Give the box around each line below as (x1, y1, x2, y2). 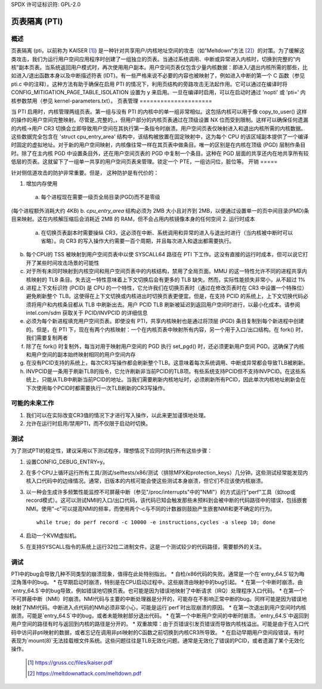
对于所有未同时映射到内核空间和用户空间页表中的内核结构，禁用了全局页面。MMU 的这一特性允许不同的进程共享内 (26, 268, 307, 275)
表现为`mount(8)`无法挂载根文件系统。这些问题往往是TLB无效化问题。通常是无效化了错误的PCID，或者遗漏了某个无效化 (11, 637, 305, 644)
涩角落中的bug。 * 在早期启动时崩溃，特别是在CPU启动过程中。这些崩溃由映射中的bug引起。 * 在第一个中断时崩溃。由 (11, 579, 304, 586)
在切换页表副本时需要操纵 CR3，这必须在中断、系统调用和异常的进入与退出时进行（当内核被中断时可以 (41, 229, 293, 236)
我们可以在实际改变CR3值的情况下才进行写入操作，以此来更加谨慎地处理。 (26, 411, 209, 418)
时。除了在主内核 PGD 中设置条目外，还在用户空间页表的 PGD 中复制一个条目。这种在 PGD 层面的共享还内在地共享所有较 (11, 150, 309, 157)
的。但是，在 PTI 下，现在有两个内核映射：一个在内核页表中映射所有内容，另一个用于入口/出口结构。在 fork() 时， (26, 325, 306, 333)
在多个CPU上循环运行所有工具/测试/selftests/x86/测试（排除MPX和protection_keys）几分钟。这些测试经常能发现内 (26, 469, 308, 476)
